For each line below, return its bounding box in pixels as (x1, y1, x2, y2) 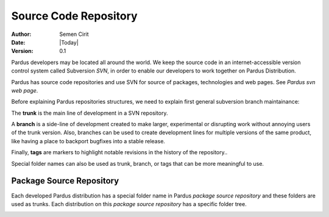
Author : (11, 30, 32, 38)
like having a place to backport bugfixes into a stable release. (11, 137, 166, 144)
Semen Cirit (59, 30, 89, 38)
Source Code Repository (11, 9, 138, 23)
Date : (11, 38, 26, 46)
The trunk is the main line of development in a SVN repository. (11, 109, 168, 116)
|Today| (59, 38, 79, 46)
